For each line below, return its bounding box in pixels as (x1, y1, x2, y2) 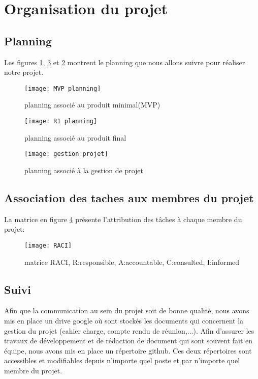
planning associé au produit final (24, 132, 126, 143)
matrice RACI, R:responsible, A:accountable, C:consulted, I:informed (24, 256, 240, 267)
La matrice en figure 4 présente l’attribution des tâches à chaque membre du (4, 213, 242, 224)
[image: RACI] (24, 241, 72, 249)
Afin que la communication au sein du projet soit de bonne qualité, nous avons (4, 305, 249, 316)
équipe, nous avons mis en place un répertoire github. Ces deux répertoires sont (4, 345, 252, 356)
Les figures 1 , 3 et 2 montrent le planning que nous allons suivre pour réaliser (4, 57, 245, 67)
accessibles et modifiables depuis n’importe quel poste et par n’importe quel (4, 355, 240, 366)
